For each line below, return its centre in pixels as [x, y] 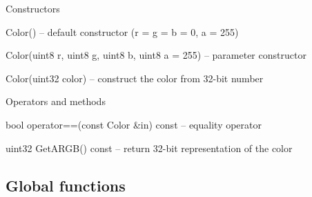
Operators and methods [56, 101]
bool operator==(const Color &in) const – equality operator [134, 124]
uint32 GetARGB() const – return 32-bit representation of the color [149, 148]
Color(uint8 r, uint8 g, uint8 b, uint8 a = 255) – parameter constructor [156, 55]
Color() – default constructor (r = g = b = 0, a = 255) [122, 31]
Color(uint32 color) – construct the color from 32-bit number [135, 78]
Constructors [33, 8]
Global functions [66, 185]
